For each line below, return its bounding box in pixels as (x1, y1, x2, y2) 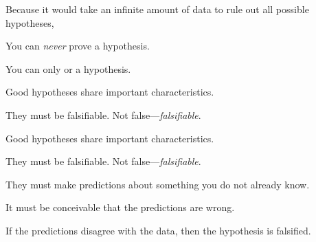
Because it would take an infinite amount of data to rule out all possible (5, 2, 309, 16)
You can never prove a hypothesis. (5, 38, 150, 53)
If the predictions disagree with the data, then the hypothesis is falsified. (5, 223, 311, 237)
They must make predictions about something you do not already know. (5, 177, 310, 191)
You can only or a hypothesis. (5, 61, 131, 76)
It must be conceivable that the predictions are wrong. (5, 200, 235, 214)
